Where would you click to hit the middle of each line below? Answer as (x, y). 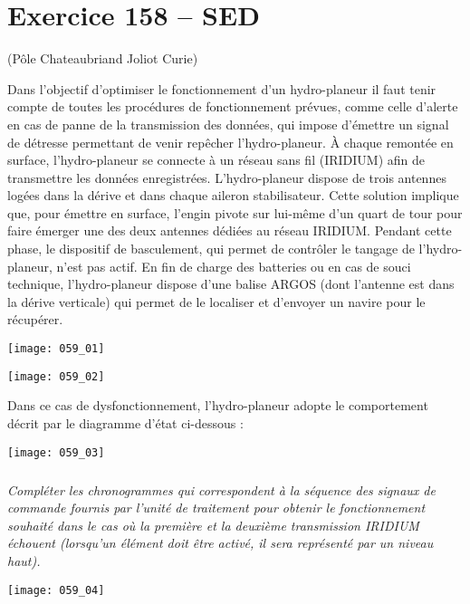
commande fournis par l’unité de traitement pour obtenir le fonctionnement (216, 508)
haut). (24, 560)
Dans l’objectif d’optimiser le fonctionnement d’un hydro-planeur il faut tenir (222, 88)
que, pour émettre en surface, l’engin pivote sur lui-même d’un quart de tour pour (235, 212)
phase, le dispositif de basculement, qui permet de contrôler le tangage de (211, 249)
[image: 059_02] (56, 376)
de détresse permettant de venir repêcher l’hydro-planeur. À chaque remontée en (230, 142)
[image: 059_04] (56, 590)
